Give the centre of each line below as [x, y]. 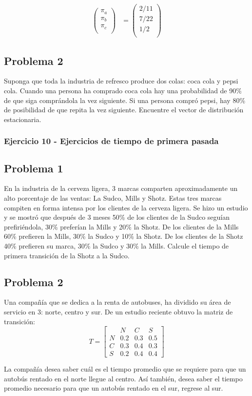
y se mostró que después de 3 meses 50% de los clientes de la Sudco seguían [117, 217]
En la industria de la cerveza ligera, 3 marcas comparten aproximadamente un [121, 188]
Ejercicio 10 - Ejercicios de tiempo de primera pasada [111, 141]
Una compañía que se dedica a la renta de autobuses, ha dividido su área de [117, 302]
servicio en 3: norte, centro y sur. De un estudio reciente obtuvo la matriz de [118, 311]
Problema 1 [34, 168]
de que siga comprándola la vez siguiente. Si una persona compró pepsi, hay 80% [125, 100]
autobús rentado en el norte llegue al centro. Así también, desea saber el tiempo [123, 378]
